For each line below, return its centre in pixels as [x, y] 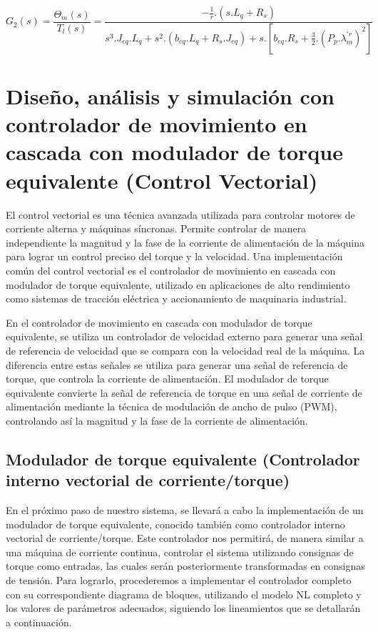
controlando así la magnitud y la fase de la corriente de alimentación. [157, 420]
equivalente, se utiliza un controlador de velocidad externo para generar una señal [184, 336]
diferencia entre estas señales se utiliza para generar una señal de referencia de [177, 364]
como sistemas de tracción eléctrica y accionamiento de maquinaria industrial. [176, 298]
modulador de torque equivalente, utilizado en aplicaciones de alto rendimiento [178, 284]
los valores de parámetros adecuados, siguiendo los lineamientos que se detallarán [183, 608]
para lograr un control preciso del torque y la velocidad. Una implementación [174, 256]
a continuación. [39, 622]
